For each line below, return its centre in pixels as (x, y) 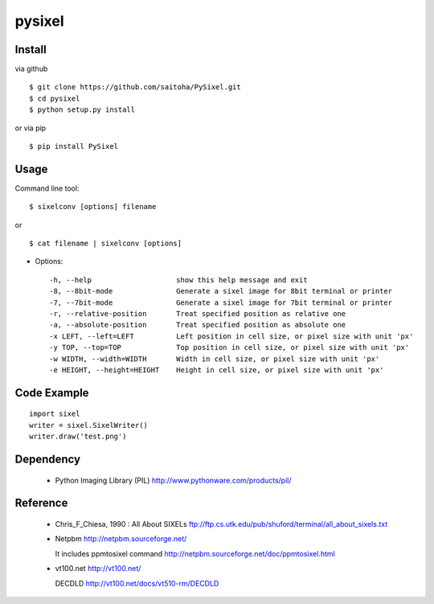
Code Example (52, 393)
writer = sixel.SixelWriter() (89, 425)
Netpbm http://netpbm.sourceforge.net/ (121, 539)
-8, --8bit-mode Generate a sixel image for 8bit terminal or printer (221, 291)
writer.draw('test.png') (78, 437)
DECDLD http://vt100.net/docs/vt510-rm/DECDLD (137, 583)
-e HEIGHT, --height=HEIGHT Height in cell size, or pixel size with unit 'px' (217, 370)
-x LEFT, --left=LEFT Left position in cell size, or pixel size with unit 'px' (231, 336)
